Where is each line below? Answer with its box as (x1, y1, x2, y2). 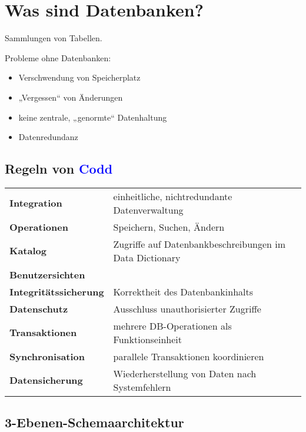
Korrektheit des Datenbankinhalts (113, 284, 254, 298)
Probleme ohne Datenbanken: (5, 51, 111, 64)
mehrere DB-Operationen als (113, 318, 232, 333)
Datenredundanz (18, 131, 78, 143)
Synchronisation (9, 349, 85, 363)
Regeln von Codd (5, 159, 113, 178)
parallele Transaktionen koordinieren (113, 349, 264, 363)
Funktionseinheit (113, 332, 182, 346)
